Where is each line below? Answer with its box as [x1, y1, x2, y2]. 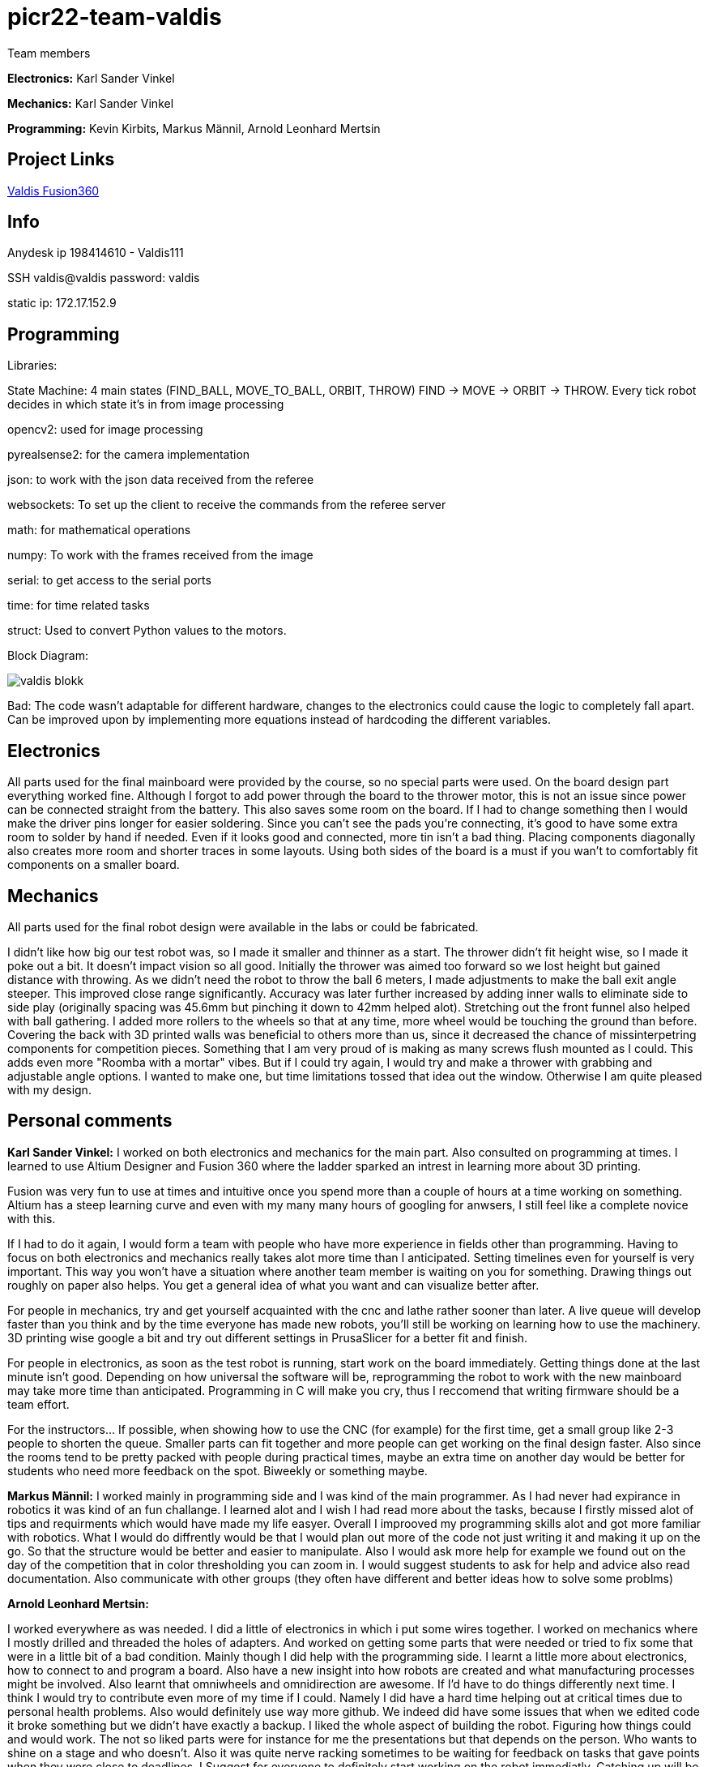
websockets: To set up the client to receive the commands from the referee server [7, 498, 446, 512]
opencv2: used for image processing [7, 422, 203, 437]
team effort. [7, 1397, 70, 1411]
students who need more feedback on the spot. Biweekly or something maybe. [7, 1463, 428, 1478]
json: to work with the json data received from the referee [7, 473, 314, 487]
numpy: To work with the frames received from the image [7, 548, 313, 563]
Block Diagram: [7, 648, 88, 663]
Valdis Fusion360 [7, 183, 100, 198]
